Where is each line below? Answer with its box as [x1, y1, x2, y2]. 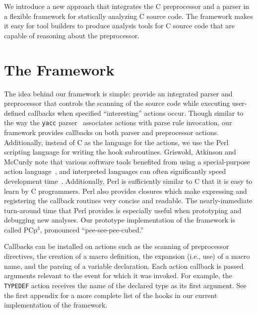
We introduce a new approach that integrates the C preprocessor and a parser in [4, 1, 250, 11]
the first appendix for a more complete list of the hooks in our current [4, 290, 217, 300]
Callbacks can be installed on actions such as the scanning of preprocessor [4, 241, 229, 251]
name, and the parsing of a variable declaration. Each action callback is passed [4, 260, 244, 271]
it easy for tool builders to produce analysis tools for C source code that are [4, 20, 235, 31]
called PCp [4, 224, 38, 235]
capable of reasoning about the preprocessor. [4, 30, 140, 40]
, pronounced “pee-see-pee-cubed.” [40, 224, 144, 235]
